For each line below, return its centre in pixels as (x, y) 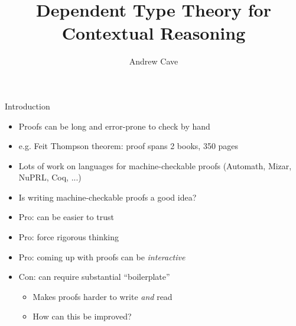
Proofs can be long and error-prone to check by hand (114, 126)
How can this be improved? (82, 316)
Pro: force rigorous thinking (69, 237)
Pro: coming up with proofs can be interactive (102, 256)
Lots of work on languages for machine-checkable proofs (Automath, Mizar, (155, 165)
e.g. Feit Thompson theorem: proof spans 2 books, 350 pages (129, 146)
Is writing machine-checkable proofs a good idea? (108, 197)
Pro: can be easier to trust (66, 217)
